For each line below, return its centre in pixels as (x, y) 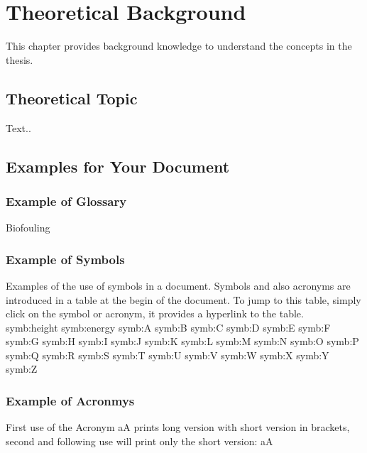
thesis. (20, 59)
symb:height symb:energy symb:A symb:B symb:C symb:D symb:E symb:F (168, 327)
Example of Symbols (65, 259)
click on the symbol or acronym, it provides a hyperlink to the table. (155, 313)
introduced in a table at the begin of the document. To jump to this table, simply (183, 299)
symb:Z (22, 369)
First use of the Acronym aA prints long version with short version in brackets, (178, 427)
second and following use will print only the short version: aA (139, 441)
